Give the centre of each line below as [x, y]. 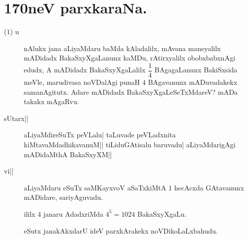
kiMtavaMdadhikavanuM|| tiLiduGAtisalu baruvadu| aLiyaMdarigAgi [130, 144]
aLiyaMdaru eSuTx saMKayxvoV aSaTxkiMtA [95, 187]
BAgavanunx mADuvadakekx [193, 82]
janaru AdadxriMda [73, 213]
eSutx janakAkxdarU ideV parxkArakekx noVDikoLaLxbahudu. [121, 230]
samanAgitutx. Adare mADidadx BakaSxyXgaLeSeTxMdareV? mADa [131, 91]
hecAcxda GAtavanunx [209, 187]
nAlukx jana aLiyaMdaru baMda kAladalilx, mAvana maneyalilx [122, 48]
